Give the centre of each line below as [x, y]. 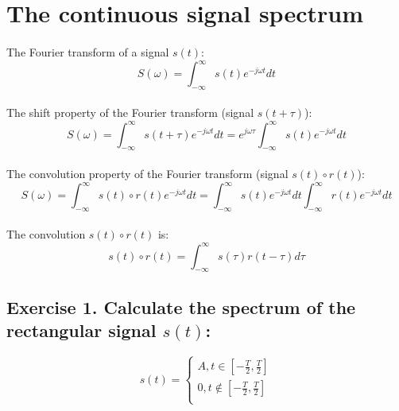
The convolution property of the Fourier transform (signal [147, 173]
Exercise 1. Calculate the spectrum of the [181, 306]
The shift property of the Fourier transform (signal [130, 112]
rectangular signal [81, 330]
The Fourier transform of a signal [88, 51]
